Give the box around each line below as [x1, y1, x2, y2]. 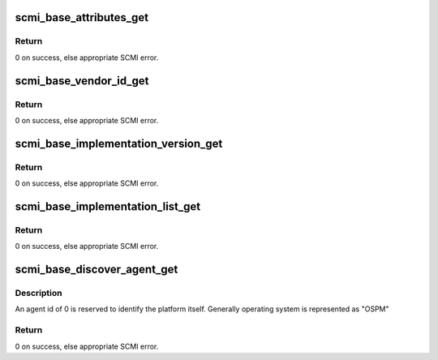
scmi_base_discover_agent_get [15, 263, 178, 276]
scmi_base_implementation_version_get [15, 136, 223, 150]
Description [15, 288, 62, 299]
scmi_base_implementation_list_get [15, 199, 201, 213]
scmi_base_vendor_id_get [15, 74, 149, 88]
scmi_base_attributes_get [15, 11, 149, 24]
